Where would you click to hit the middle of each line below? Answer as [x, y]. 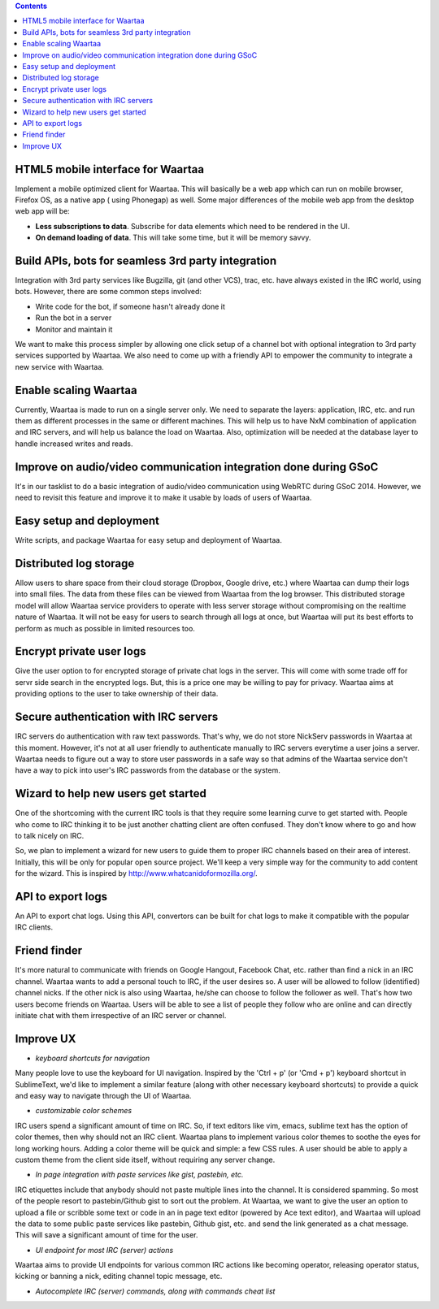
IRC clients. [34, 927]
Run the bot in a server [74, 318]
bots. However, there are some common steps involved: [109, 292]
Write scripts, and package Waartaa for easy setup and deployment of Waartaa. [148, 540]
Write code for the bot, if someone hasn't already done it [130, 306]
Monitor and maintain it [74, 329]
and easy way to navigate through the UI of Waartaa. [103, 1096]
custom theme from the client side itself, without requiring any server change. [145, 1159]
